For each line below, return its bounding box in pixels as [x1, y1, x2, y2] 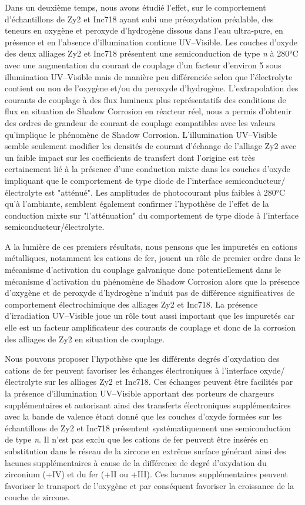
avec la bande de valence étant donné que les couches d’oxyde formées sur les [5, 410, 282, 423]
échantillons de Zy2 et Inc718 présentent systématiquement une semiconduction [5, 421, 291, 434]
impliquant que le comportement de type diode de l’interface [5, 174, 223, 186]
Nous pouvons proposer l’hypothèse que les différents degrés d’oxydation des [5, 352, 280, 365]
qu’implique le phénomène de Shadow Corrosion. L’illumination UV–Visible [5, 128, 277, 140]
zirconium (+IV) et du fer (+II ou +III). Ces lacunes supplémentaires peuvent [5, 468, 288, 480]
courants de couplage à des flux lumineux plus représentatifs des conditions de [5, 93, 286, 105]
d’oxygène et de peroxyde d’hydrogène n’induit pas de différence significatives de [5, 286, 295, 299]
